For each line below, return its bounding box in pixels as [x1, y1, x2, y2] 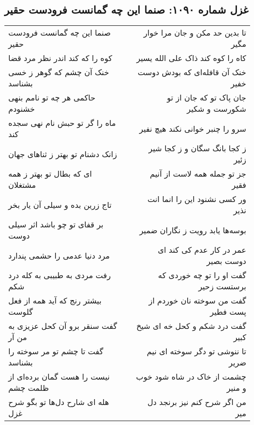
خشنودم [8, 103, 35, 115]
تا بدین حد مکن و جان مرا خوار [143, 27, 246, 39]
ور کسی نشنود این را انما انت [147, 193, 246, 205]
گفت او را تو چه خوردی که [158, 269, 246, 281]
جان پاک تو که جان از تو [167, 92, 246, 103]
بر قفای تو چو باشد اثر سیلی [8, 219, 103, 230]
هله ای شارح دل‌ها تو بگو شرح [8, 396, 109, 408]
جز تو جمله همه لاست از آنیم [150, 168, 246, 180]
